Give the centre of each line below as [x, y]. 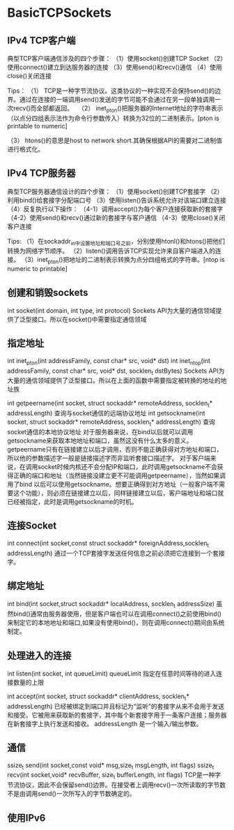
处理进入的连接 [39, 655]
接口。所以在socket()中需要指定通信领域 [89, 320]
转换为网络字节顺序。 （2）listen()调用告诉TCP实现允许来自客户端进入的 [111, 251]
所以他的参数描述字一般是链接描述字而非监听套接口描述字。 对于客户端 [109, 458]
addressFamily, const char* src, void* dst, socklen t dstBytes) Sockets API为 [116, 371]
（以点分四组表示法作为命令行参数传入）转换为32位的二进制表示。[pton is [113, 118]
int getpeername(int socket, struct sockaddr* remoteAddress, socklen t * [110, 404]
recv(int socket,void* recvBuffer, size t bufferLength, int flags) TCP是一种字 [114, 776]
